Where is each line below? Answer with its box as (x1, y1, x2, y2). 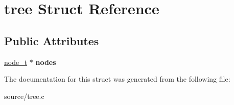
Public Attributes (4, 32, 99, 48)
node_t (4, 56, 28, 67)
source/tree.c (4, 90, 44, 101)
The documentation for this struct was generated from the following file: (4, 74, 230, 84)
